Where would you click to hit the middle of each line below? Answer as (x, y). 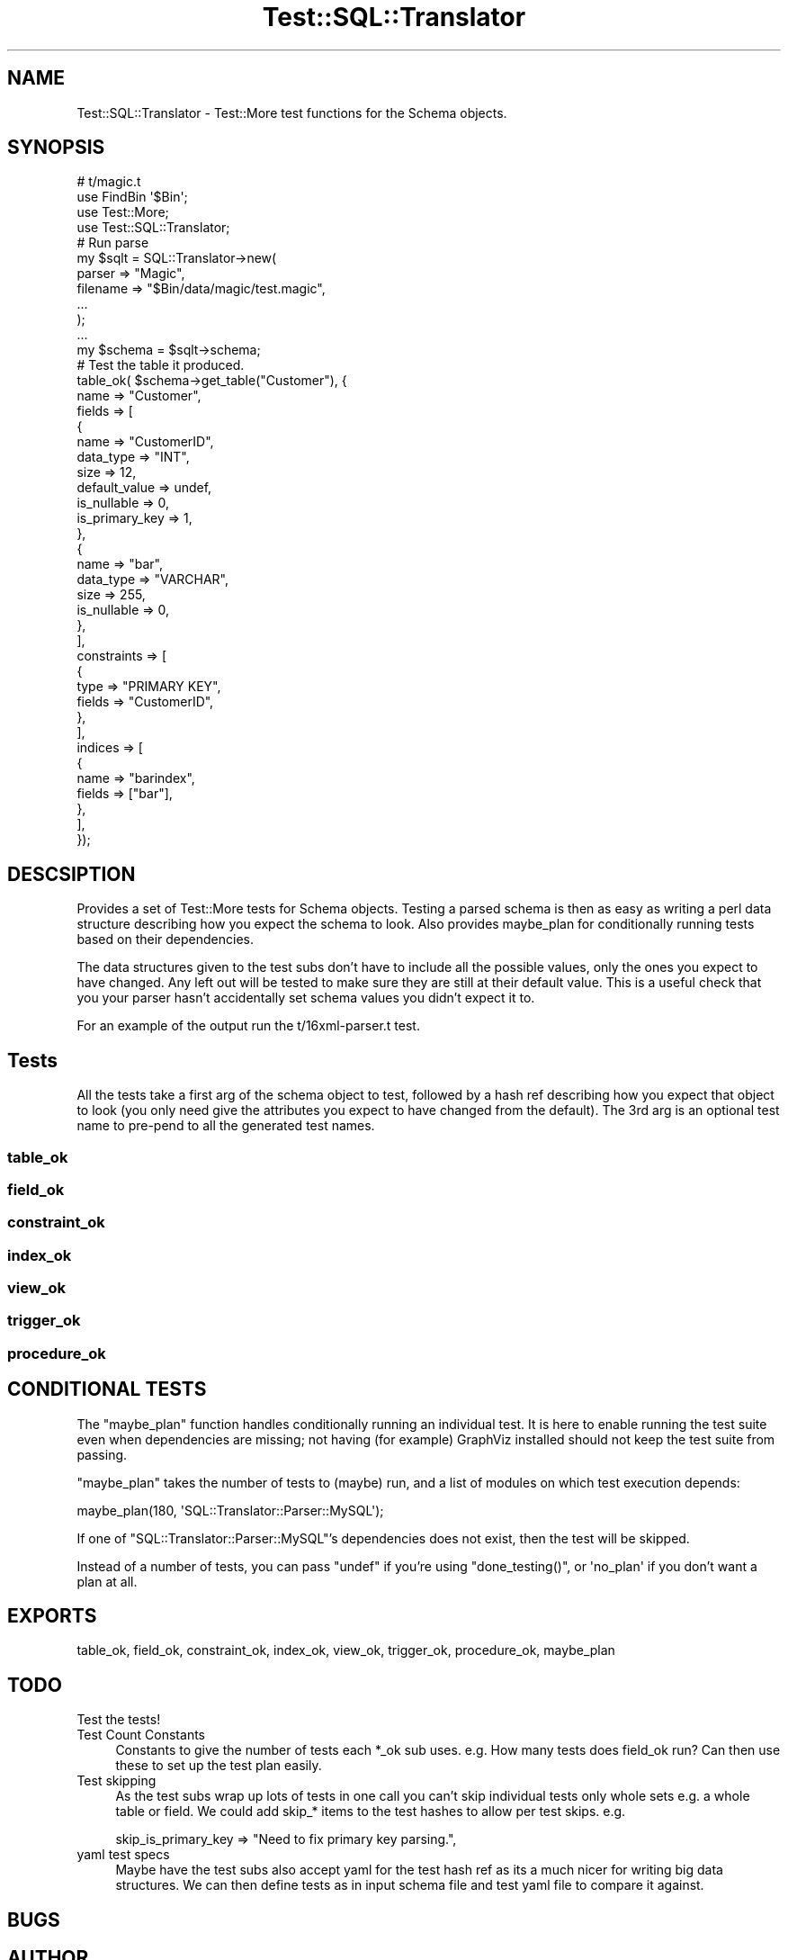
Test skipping (116, 1781)
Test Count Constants (141, 1735)
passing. (102, 1454)
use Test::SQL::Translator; (153, 228)
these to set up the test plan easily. (219, 1766)
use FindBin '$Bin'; (132, 197)
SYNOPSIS (56, 148)
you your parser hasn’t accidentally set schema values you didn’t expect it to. (306, 998)
